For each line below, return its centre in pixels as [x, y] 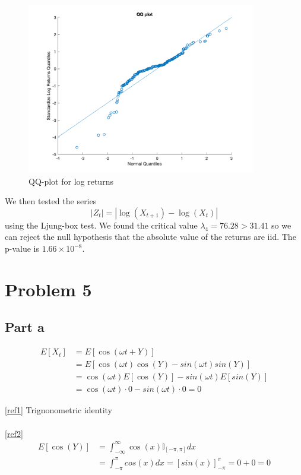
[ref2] [14, 433]
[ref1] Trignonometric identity [58, 410]
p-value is [22, 248]
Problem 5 [48, 289]
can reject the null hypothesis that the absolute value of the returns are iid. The [150, 237]
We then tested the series [51, 201]
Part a [25, 327]
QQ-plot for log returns [71, 181]
